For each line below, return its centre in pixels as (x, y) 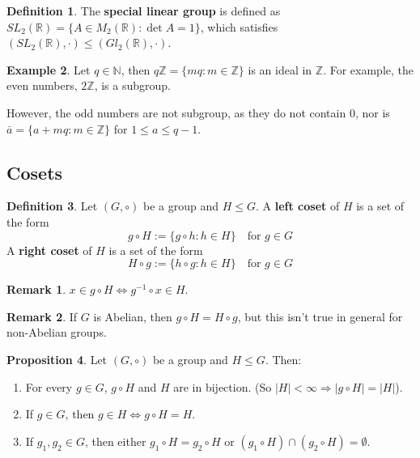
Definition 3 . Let (52, 206)
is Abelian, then (133, 316)
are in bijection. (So (223, 386)
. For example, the (369, 69)
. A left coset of (298, 206)
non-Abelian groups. (57, 332)
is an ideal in (280, 69)
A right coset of (49, 250)
